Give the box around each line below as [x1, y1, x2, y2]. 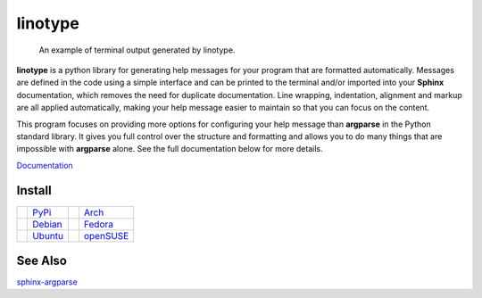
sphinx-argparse [16, 277, 78, 287]
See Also [16, 253, 67, 268]
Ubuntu [32, 229, 64, 242]
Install [16, 183, 53, 198]
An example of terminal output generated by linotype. [38, 45, 236, 55]
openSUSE [83, 229, 129, 242]
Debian [32, 218, 62, 230]
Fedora [83, 218, 113, 230]
